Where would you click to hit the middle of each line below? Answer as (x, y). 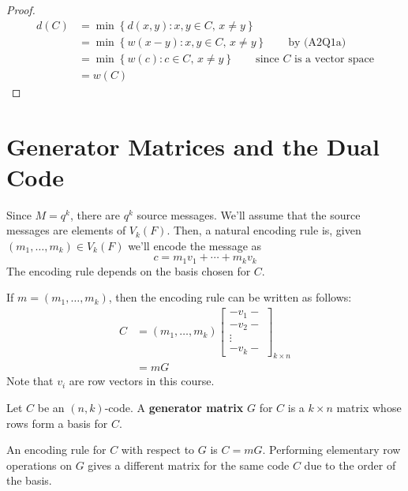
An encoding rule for (56, 450)
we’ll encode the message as (195, 245)
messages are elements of (66, 230)
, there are (95, 214)
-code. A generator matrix (174, 407)
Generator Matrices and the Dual (193, 146)
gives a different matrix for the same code (189, 465)
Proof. (21, 9)
